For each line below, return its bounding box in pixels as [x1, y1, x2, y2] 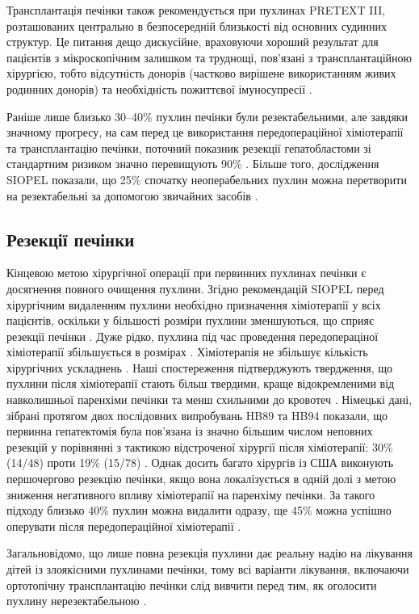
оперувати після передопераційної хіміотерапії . [6, 517, 241, 534]
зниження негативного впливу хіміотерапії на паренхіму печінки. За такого [6, 486, 375, 503]
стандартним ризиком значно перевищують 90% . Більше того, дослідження [6, 155, 379, 172]
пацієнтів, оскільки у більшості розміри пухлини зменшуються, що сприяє [6, 312, 375, 329]
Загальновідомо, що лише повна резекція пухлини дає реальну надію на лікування [6, 545, 413, 561]
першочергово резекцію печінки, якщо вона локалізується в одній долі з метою [6, 470, 396, 487]
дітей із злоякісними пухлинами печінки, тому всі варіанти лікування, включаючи [6, 561, 409, 578]
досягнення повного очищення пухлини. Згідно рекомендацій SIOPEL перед [6, 280, 384, 296]
